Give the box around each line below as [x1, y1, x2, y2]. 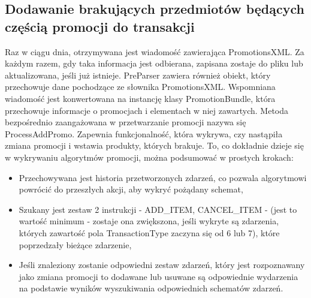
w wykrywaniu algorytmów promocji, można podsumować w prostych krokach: [5, 150, 294, 163]
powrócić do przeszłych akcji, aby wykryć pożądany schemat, [19, 183, 243, 195]
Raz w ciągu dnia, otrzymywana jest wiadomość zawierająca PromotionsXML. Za [5, 45, 304, 58]
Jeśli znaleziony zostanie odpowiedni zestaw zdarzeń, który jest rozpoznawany [19, 258, 305, 271]
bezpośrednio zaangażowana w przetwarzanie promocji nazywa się [5, 116, 246, 128]
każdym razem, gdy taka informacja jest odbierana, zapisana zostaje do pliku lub [5, 57, 303, 70]
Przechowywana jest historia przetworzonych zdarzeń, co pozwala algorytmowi [19, 171, 307, 183]
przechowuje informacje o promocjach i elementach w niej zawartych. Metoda [5, 104, 289, 116]
